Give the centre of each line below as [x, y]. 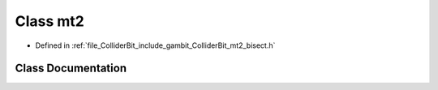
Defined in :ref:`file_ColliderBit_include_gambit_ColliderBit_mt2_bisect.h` [155, 45]
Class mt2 [49, 21]
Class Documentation [71, 69]
